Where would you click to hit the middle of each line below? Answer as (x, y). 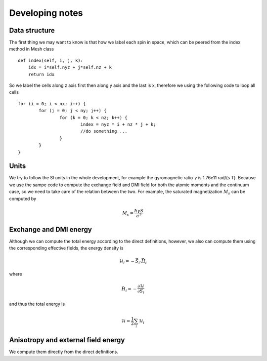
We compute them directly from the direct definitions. (64, 352)
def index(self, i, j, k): (51, 60)
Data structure (32, 30)
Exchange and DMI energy (51, 229)
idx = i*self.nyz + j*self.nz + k (70, 67)
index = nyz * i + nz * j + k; (118, 124)
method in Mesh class (32, 49)
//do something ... (104, 131)
